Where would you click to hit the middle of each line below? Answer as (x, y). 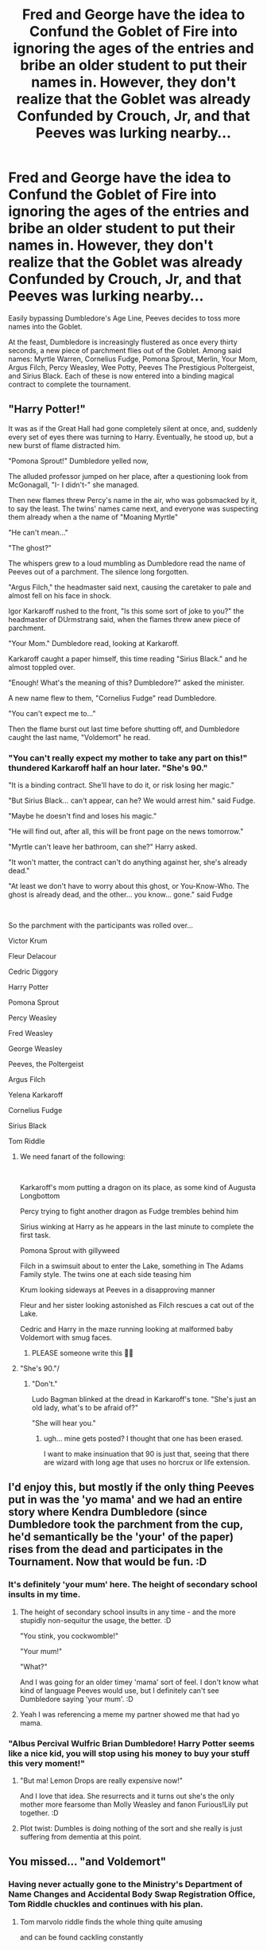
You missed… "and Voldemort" (87, 1862)
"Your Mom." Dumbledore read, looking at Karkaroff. (94, 643)
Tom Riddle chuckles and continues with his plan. (106, 1905)
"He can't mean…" (39, 532)
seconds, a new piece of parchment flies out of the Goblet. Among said (125, 350)
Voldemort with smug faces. (66, 1337)
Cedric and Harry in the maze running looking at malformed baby (126, 1329)
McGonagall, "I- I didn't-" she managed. (74, 485)
